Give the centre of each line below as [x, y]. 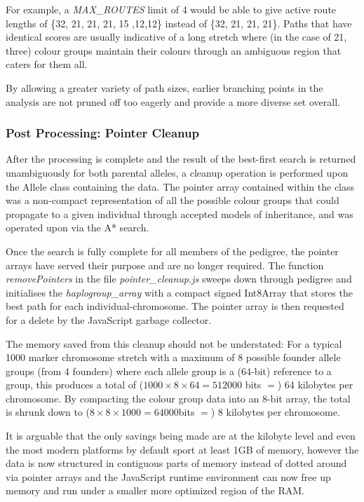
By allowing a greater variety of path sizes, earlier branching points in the [164, 87]
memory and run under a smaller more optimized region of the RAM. [155, 490]
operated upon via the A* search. [77, 228]
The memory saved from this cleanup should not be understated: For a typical [174, 343]
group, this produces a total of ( [75, 385]
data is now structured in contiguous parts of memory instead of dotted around [176, 463]
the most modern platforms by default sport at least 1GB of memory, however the [182, 449]
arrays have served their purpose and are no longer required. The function [165, 265]
